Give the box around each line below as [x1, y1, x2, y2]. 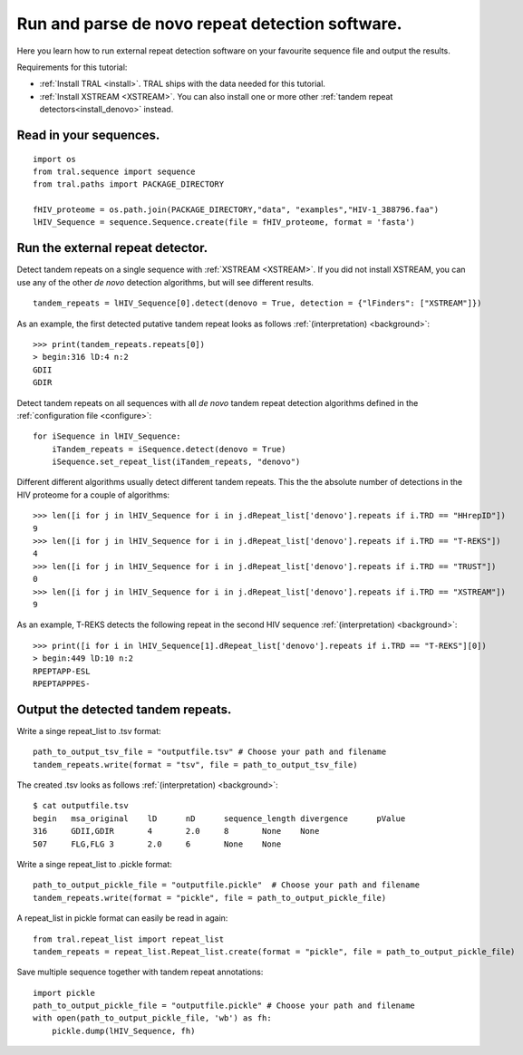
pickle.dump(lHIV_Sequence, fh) [51, 1025, 196, 1036]
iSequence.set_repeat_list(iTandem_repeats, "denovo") [51, 457, 301, 467]
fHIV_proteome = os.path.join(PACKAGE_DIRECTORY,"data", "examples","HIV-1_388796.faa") [33, 205, 440, 215]
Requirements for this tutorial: [16, 62, 128, 73]
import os [33, 154, 76, 164]
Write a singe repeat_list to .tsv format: [16, 725, 162, 736]
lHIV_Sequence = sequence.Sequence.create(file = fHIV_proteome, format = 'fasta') [33, 218, 416, 227]
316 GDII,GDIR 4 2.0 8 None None [33, 826, 320, 837]
